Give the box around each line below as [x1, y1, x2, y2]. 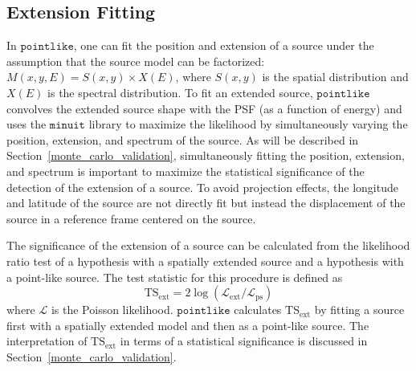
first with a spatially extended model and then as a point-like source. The [6, 316, 369, 333]
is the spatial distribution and [262, 68, 409, 85]
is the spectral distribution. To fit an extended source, [47, 84, 313, 100]
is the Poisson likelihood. [51, 301, 173, 318]
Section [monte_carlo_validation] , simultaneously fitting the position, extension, [6, 147, 405, 164]
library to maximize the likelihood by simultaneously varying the [88, 116, 408, 132]
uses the [6, 116, 47, 132]
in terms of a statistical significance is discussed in [120, 332, 368, 349]
